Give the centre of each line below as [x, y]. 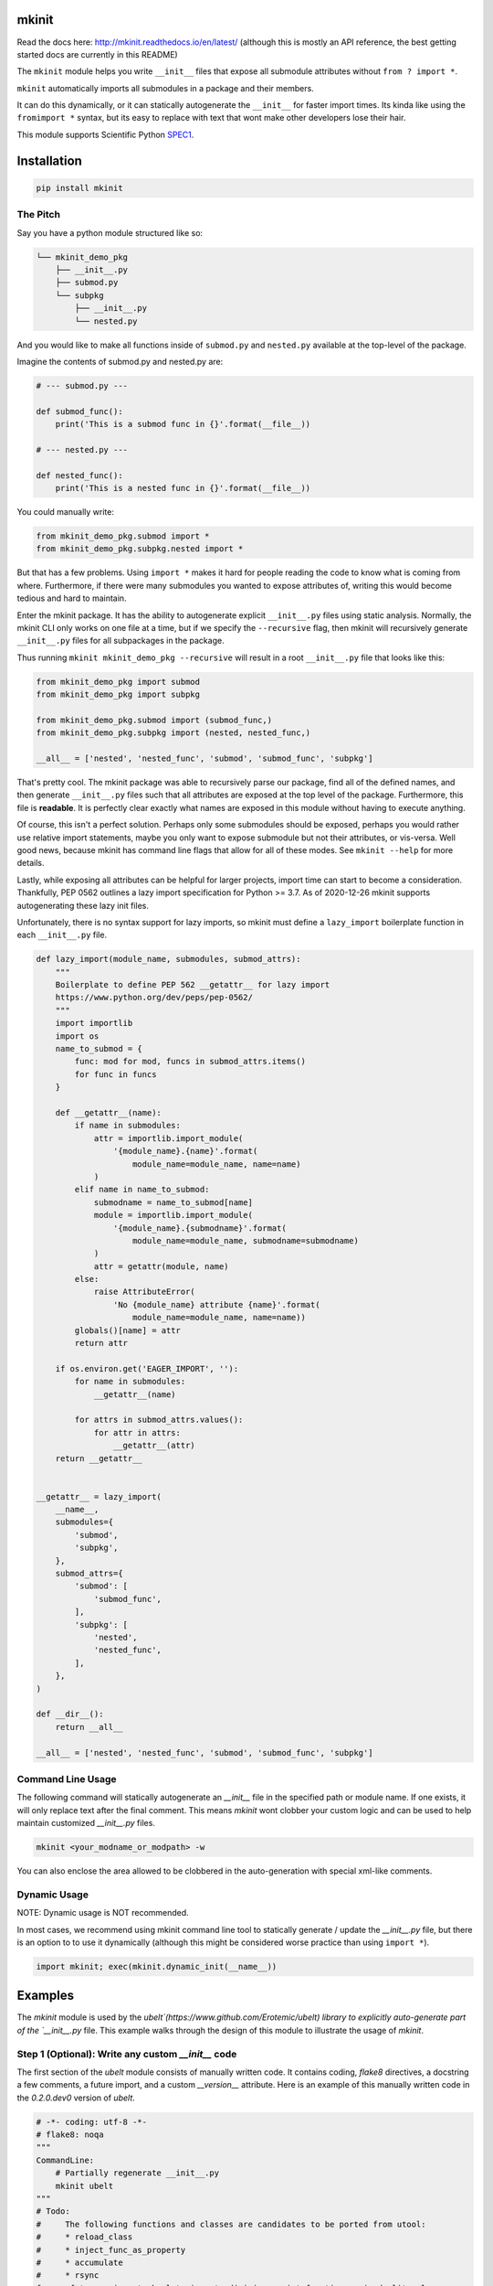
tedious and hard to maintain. [72, 598]
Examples [46, 1996]
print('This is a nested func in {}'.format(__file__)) [183, 488]
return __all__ [89, 1727]
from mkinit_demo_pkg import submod [118, 682]
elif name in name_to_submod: [142, 1190]
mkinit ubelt [84, 2186]
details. [31, 863]
